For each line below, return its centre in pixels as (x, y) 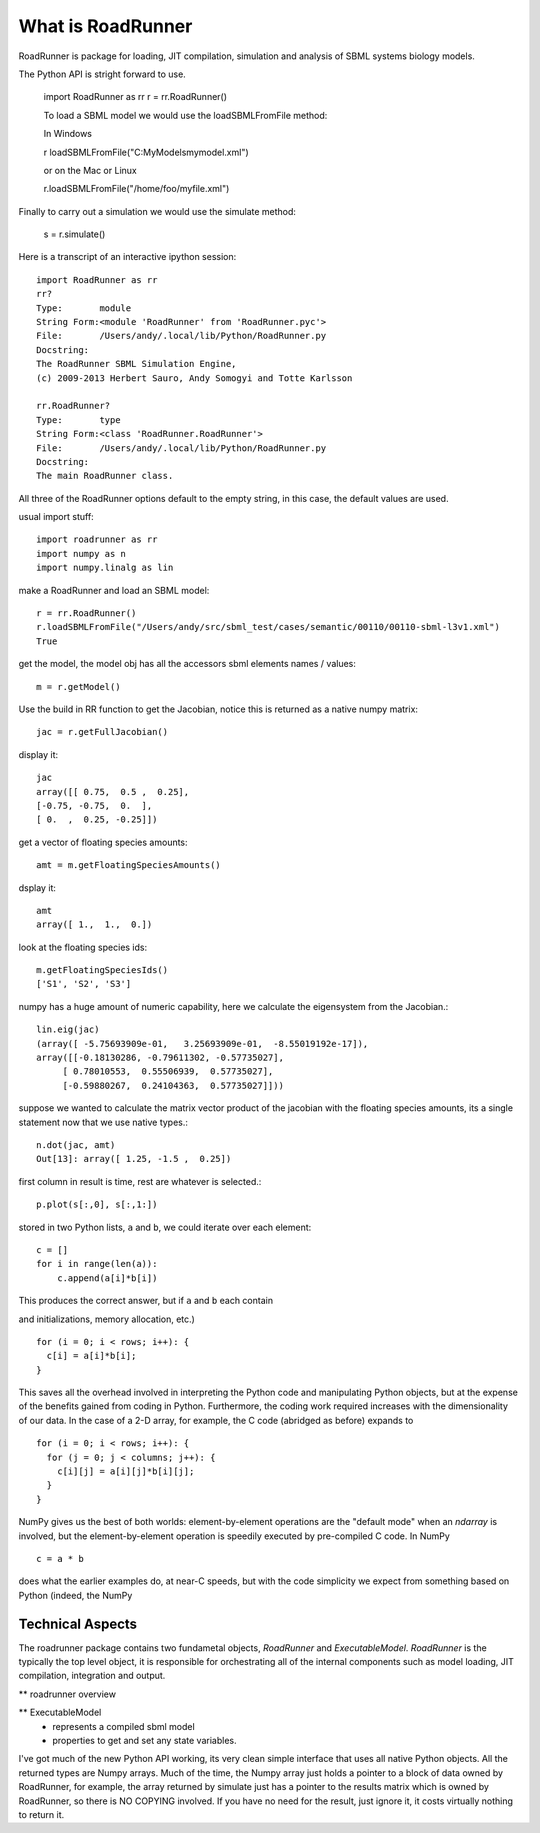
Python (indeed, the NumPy (75, 1595)
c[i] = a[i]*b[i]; (91, 1356)
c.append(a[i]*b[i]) (107, 1278)
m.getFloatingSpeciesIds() (102, 970)
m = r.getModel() (78, 686)
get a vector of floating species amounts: (103, 842)
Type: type (78, 419)
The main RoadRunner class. (105, 476)
